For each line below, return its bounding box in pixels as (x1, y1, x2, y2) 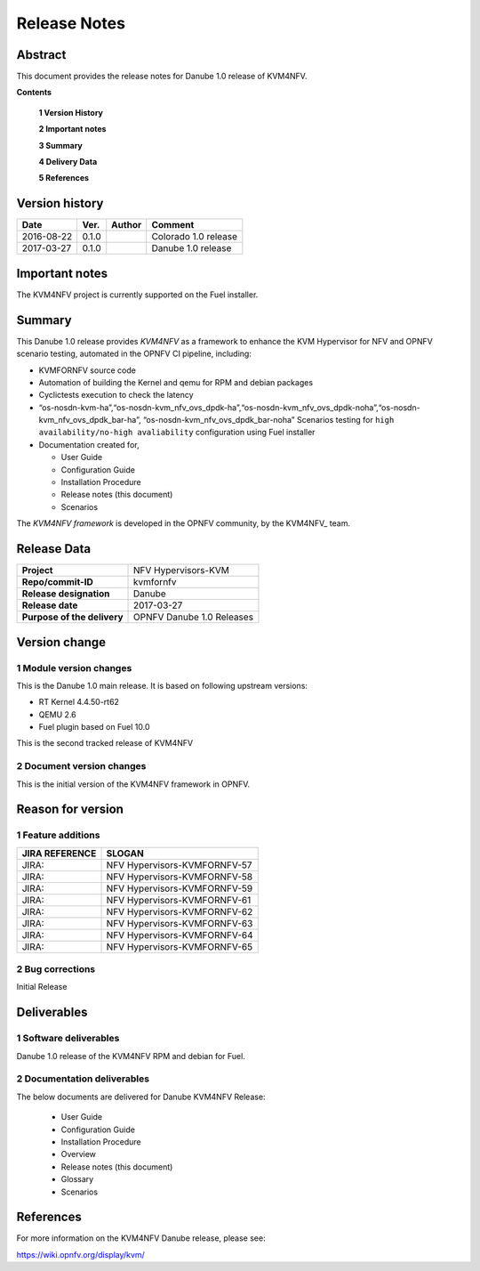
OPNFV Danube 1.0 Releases (133, 611, 253, 623)
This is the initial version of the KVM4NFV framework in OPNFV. (16, 779, 251, 789)
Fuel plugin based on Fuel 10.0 (38, 722, 150, 733)
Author (111, 219, 142, 231)
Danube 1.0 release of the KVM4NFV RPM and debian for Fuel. (16, 1050, 246, 1061)
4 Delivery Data (38, 157, 98, 167)
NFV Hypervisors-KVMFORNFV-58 (106, 870, 253, 883)
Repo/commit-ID (21, 576, 93, 588)
